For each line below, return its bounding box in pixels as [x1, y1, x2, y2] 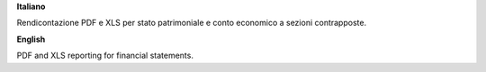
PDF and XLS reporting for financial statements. [16, 50, 193, 61]
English [16, 34, 46, 44]
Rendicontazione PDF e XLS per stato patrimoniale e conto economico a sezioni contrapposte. [16, 18, 367, 28]
